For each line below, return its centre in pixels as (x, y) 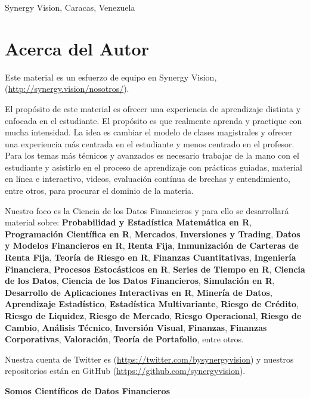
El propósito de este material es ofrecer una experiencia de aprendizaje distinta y (153, 108)
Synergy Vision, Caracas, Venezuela (70, 7)
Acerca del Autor (77, 48)
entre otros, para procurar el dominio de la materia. (99, 191)
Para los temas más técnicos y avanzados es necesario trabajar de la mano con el (152, 155)
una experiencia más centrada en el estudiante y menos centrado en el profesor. (150, 143)
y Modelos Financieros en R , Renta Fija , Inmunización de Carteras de (152, 245)
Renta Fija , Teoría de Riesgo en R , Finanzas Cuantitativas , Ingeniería (151, 257)
